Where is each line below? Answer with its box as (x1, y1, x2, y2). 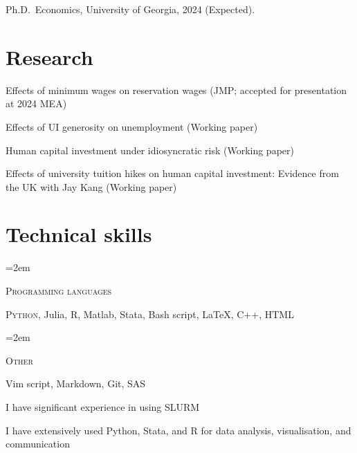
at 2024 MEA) (6, 96, 67, 111)
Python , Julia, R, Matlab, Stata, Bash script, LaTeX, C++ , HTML (6, 306, 294, 321)
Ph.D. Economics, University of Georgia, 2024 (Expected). (6, 2, 255, 16)
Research (6, 42, 93, 71)
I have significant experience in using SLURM (6, 399, 200, 414)
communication (6, 436, 70, 451)
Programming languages (6, 284, 112, 297)
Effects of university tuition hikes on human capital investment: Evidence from (6, 166, 339, 181)
